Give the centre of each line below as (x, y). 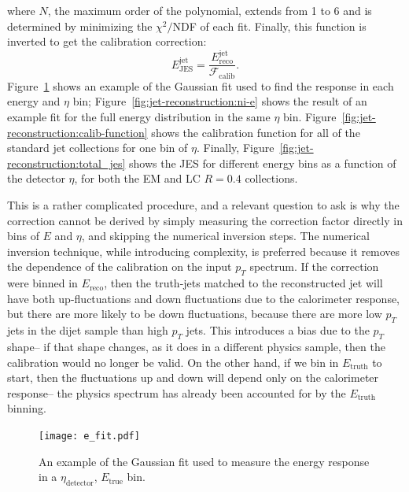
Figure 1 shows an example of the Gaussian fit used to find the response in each (201, 85)
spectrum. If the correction (314, 266)
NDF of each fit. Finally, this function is (269, 26)
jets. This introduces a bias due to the (278, 330)
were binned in (42, 283)
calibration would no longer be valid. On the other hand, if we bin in (173, 362)
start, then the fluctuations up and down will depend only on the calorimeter (193, 377)
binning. (27, 408)
